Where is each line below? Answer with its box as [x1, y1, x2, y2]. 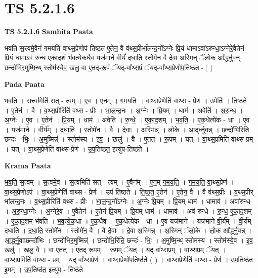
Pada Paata [4, 79, 44, 89]
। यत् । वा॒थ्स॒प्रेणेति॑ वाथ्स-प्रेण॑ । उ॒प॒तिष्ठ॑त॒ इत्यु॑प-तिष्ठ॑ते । [4, 144, 149, 154]
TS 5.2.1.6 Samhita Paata [4, 26, 93, 37]
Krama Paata [4, 160, 51, 170]
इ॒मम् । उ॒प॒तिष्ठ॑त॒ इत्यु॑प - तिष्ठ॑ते [4, 264, 83, 274]
